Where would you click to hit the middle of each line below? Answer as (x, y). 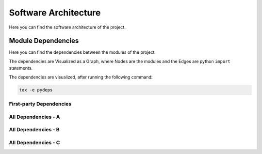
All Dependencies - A (34, 117)
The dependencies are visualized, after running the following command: (81, 77)
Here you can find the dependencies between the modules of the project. (82, 52)
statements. (21, 68)
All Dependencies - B (34, 130)
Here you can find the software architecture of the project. (67, 27)
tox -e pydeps (36, 90)
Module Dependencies (44, 41)
